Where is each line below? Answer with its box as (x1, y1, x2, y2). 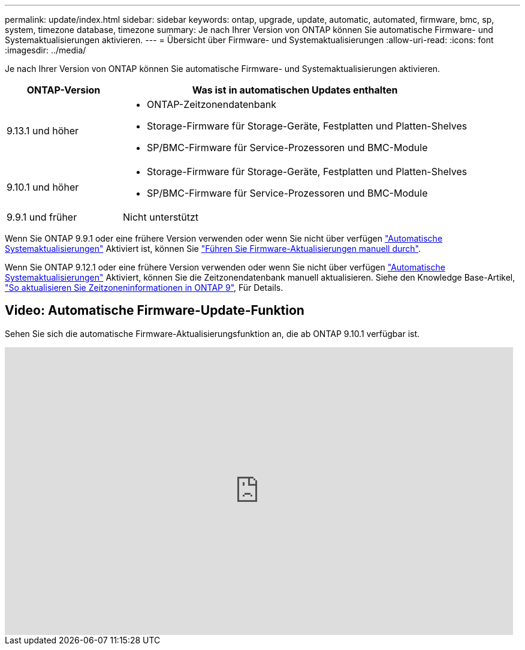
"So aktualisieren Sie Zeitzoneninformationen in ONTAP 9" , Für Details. (5, 282, 283, 293)
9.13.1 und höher (7, 125, 79, 137)
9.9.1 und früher (7, 211, 77, 223)
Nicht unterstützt (123, 211, 199, 223)
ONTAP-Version (26, 84, 101, 96)
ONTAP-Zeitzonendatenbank (147, 98, 276, 110)
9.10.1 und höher (7, 181, 79, 193)
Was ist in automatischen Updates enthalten (192, 84, 398, 96)
